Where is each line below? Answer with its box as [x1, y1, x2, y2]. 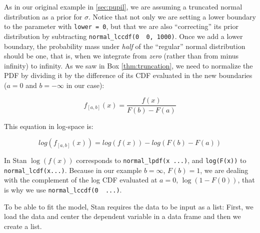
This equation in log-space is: [4, 120, 93, 131]
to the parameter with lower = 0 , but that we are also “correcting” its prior [4, 21, 238, 31]
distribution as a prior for [4, 11, 82, 21]
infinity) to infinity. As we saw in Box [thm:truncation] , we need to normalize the [4, 60, 253, 70]
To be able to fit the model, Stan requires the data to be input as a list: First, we [4, 201, 253, 211]
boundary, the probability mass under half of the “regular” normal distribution [4, 40, 245, 51]
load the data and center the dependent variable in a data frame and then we [4, 211, 241, 221]
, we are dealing [200, 164, 248, 175]
